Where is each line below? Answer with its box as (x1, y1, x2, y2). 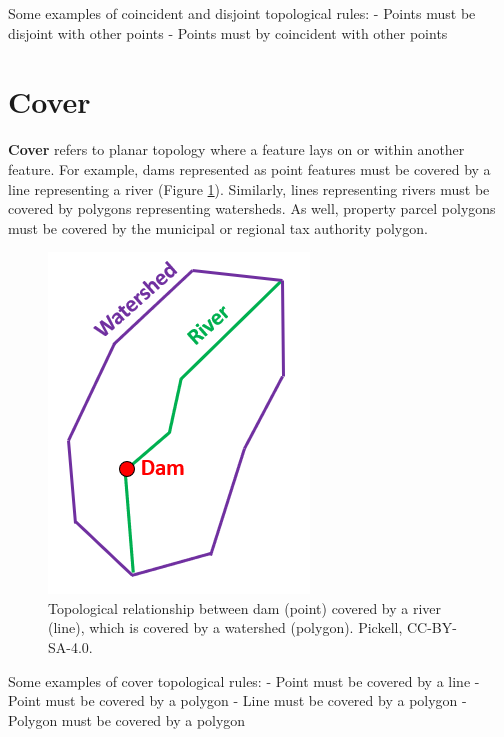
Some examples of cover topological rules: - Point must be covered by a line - (8, 670, 480, 691)
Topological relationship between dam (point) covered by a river (48, 597, 442, 618)
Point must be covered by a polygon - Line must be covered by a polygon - (8, 690, 467, 711)
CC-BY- (406, 617, 457, 638)
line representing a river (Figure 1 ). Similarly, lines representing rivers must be (8, 178, 490, 199)
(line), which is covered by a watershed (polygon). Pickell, (48, 617, 403, 638)
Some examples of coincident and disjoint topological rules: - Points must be (8, 3, 476, 23)
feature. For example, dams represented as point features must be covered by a (8, 158, 491, 179)
